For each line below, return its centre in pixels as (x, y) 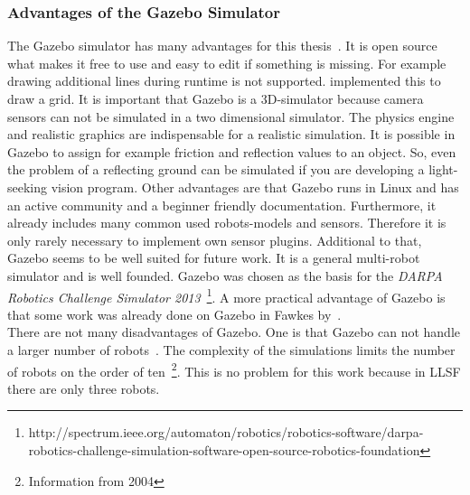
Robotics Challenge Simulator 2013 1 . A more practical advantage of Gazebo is (226, 295)
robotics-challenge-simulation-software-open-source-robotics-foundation (224, 450)
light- (443, 169)
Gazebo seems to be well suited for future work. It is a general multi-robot (214, 258)
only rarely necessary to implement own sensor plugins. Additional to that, (215, 240)
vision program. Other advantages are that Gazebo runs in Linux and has (255, 187)
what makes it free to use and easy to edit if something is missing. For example (227, 63)
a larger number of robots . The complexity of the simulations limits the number (231, 349)
